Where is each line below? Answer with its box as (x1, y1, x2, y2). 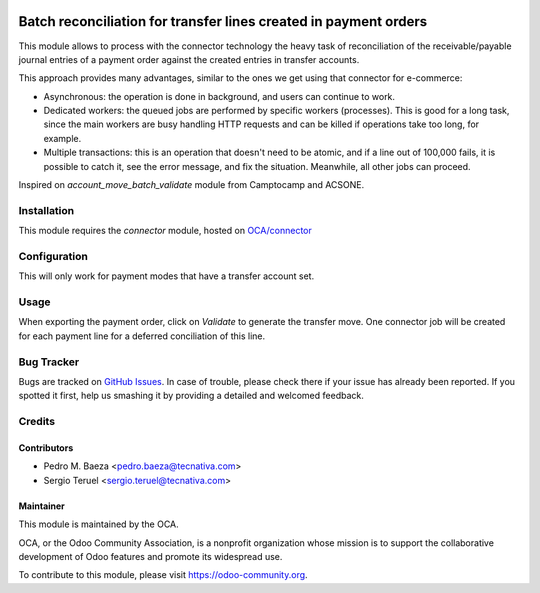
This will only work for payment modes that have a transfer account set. (18, 270, 315, 282)
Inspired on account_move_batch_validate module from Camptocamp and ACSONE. (18, 179, 365, 191)
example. (43, 132, 82, 144)
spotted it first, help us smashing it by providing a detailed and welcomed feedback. (18, 390, 364, 402)
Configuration (18, 249, 89, 263)
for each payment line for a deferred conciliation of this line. (18, 330, 265, 342)
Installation (18, 203, 75, 217)
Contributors (18, 441, 74, 454)
